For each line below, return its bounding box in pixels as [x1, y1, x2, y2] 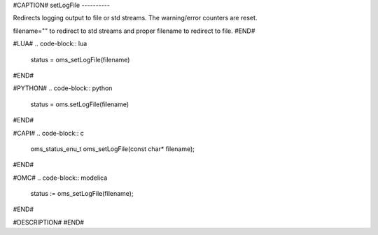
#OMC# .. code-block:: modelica [13, 173, 108, 182]
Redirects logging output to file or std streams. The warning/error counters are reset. [13, 14, 258, 22]
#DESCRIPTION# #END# [13, 218, 84, 227]
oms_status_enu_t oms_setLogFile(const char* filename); [30, 144, 195, 153]
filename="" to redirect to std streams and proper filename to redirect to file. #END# [13, 27, 255, 35]
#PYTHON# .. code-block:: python [13, 84, 113, 92]
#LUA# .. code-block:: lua [13, 39, 87, 48]
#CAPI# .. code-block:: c [13, 129, 84, 137]
